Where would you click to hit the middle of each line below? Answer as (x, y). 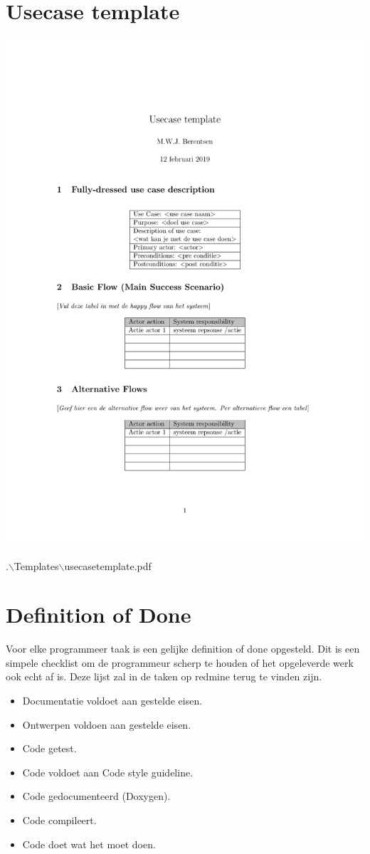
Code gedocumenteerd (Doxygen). (96, 796)
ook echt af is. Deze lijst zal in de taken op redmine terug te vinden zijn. (164, 676)
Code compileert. (59, 820)
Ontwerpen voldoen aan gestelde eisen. (107, 724)
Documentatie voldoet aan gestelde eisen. (112, 701)
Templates (36, 565)
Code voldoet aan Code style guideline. (108, 772)
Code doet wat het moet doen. (89, 844)
